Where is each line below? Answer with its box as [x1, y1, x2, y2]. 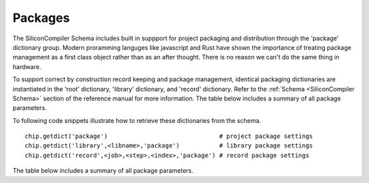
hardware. [12, 62, 42, 71]
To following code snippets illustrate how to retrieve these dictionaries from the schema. [12, 116, 262, 124]
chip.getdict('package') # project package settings [25, 132, 314, 140]
